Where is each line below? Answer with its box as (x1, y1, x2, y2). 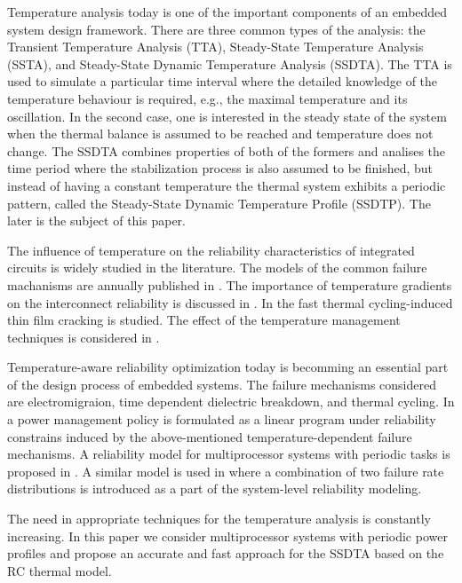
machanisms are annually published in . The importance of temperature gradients (7, 275, 452, 294)
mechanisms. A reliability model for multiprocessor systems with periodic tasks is (7, 445, 450, 463)
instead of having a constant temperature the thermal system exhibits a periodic (7, 176, 446, 194)
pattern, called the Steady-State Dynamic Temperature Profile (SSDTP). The (7, 193, 431, 212)
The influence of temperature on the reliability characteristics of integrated (7, 240, 415, 259)
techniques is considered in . (7, 327, 160, 346)
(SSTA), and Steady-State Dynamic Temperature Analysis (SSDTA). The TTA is (7, 54, 452, 73)
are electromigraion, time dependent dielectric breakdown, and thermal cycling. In (7, 392, 455, 411)
